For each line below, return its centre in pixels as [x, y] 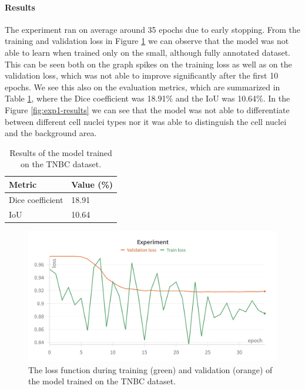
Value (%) [92, 184]
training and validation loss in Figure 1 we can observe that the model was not [147, 41]
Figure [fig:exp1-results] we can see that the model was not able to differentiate [147, 109]
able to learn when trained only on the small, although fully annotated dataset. [148, 52]
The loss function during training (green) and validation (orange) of [150, 369]
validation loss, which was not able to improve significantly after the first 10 [142, 75]
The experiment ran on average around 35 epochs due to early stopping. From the [153, 29]
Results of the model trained [61, 152]
